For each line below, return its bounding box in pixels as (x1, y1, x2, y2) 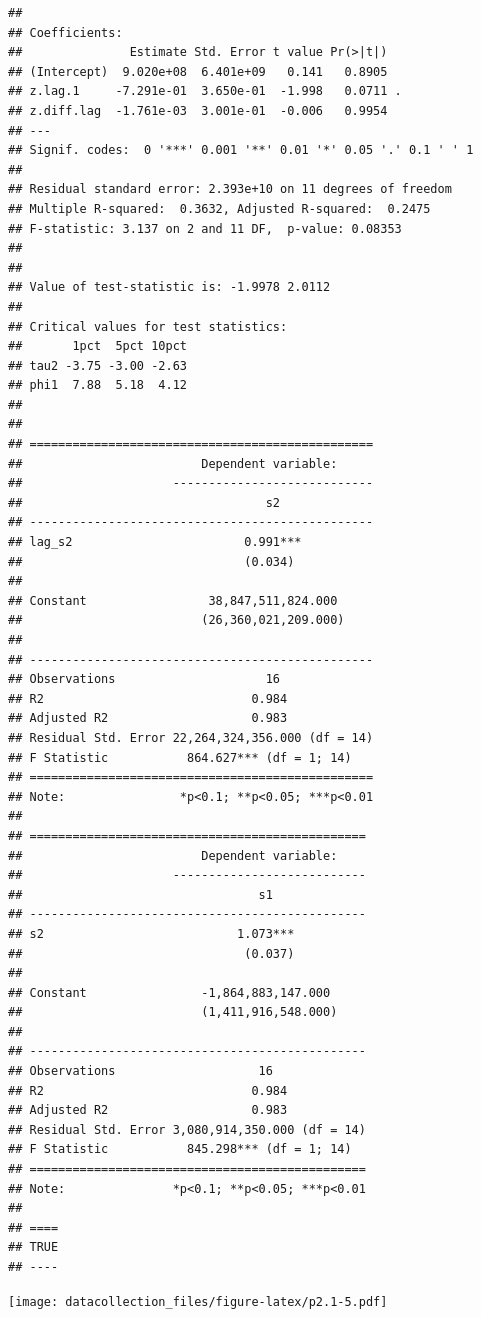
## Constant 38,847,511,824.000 (8, 593, 338, 608)
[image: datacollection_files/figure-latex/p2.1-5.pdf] (8, 1294, 388, 1309)
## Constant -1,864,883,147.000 (8, 985, 331, 1000)
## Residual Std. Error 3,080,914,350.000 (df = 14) (8, 1122, 366, 1137)
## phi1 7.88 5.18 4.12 (8, 378, 187, 393)
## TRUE (8, 1240, 59, 1255)
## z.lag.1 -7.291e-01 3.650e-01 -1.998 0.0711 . (8, 84, 402, 99)
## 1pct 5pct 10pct (8, 339, 187, 354)
